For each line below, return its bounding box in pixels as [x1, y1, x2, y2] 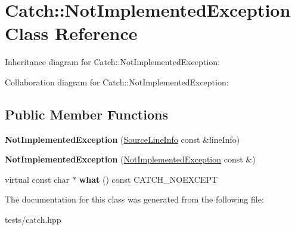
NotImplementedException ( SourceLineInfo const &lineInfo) [5, 133, 240, 145]
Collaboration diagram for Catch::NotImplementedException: [5, 75, 229, 88]
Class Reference [5, 21, 138, 45]
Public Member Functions [5, 105, 168, 123]
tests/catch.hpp [5, 213, 61, 226]
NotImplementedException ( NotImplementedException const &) [5, 153, 256, 165]
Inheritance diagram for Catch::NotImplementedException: [5, 56, 220, 68]
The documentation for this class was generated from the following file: [5, 193, 264, 206]
